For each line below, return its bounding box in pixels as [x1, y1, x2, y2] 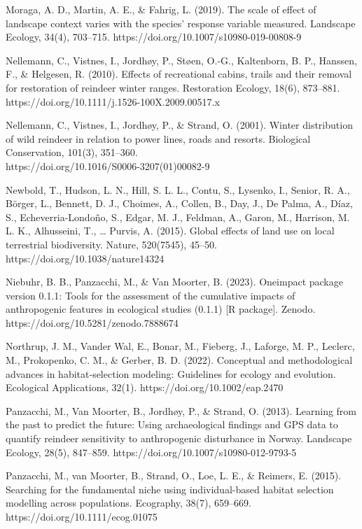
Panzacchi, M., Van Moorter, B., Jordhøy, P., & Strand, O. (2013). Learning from [6, 403, 357, 418]
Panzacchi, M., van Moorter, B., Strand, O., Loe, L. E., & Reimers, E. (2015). [6, 468, 342, 483]
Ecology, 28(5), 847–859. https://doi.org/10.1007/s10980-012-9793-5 [6, 444, 297, 459]
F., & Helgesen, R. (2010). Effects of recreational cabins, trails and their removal [6, 66, 352, 81]
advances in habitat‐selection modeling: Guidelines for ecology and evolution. [6, 366, 336, 381]
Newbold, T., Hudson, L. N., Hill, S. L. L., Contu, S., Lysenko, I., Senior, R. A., [6, 182, 350, 197]
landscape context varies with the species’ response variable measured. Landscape [6, 15, 356, 30]
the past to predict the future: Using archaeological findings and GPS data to [6, 417, 338, 432]
